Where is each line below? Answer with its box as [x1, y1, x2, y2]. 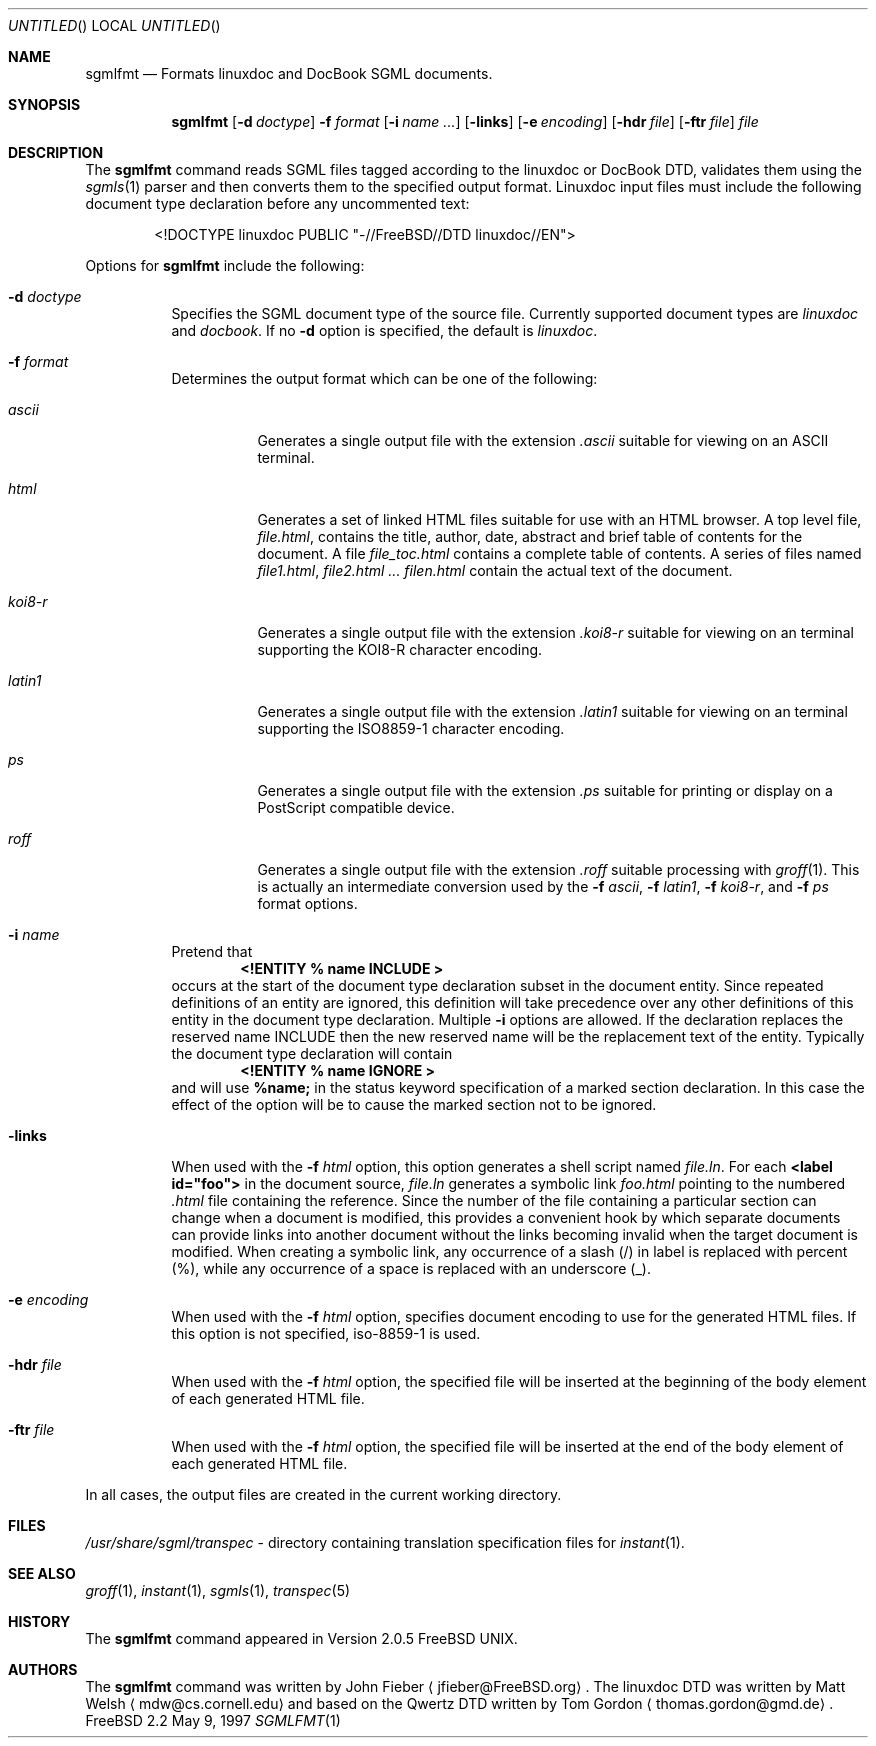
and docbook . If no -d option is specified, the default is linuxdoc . [171, 322, 598, 339]
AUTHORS [8, 1661, 78, 1678]
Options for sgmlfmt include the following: [85, 257, 365, 274]
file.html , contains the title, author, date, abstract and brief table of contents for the [257, 528, 803, 545]
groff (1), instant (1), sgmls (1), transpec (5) [85, 1582, 351, 1599]
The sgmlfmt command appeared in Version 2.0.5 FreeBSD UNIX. [85, 1630, 518, 1647]
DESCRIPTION [8, 144, 104, 161]
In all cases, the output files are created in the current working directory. [85, 1486, 562, 1503]
